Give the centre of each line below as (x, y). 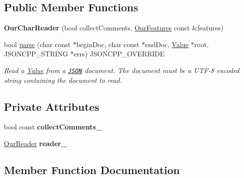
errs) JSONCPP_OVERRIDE (119, 54)
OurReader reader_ (36, 143)
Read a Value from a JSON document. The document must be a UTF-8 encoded (122, 70)
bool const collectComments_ (53, 127)
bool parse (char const (37, 44)
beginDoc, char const (108, 44)
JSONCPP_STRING (36, 54)
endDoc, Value (167, 44)
